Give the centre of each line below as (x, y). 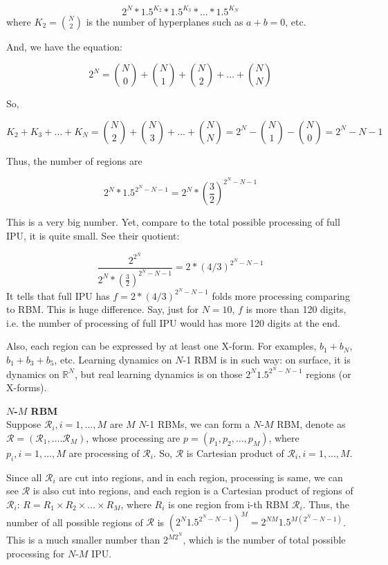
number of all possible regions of (75, 522)
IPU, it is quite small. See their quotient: (93, 235)
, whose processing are (133, 438)
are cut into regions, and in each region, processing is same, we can (201, 477)
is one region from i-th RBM (228, 504)
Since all (24, 477)
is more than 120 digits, (296, 309)
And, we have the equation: (64, 46)
